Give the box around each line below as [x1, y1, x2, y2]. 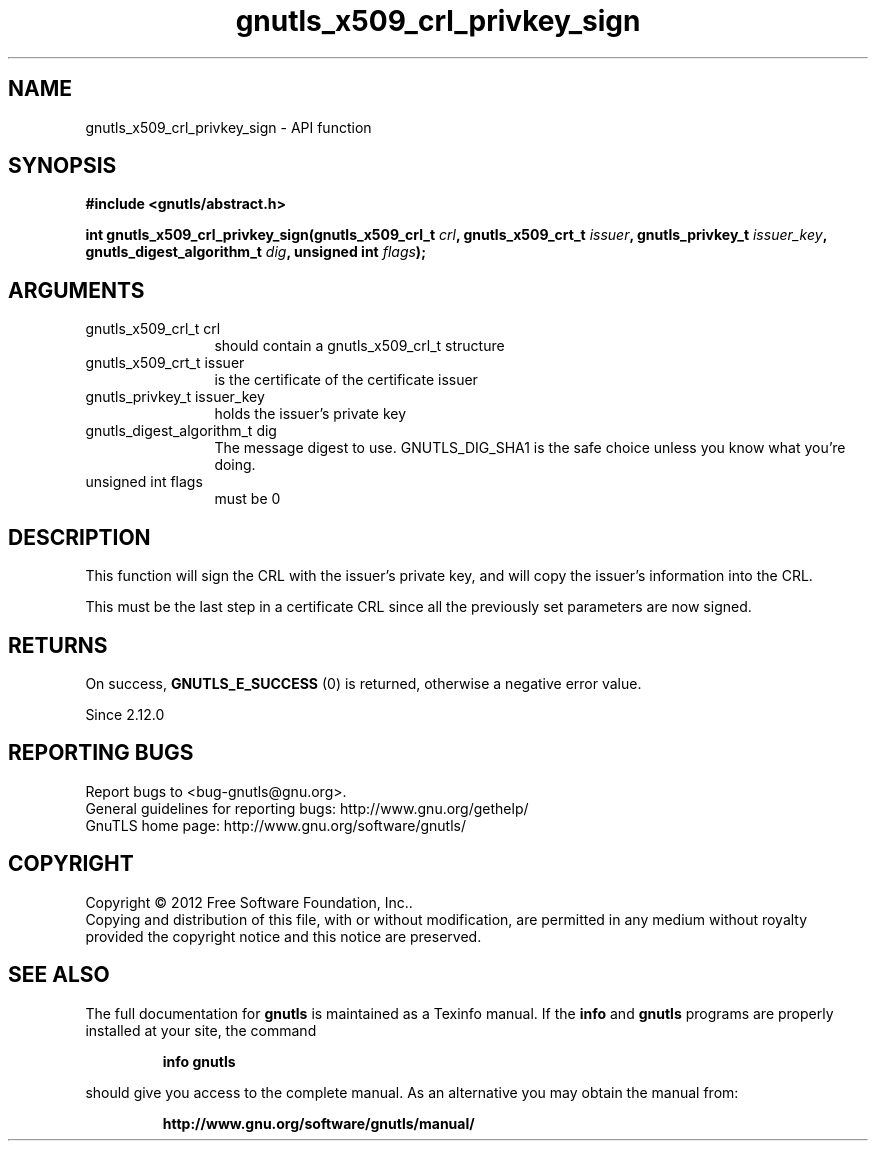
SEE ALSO [8, 962, 110, 988]
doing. [214, 456, 256, 474]
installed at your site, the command [85, 1021, 317, 1039]
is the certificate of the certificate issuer [214, 371, 478, 389]
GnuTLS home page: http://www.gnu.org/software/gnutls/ [85, 816, 466, 834]
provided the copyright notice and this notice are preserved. [85, 927, 482, 945]
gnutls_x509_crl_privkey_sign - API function [85, 118, 372, 136]
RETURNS [8, 632, 108, 658]
